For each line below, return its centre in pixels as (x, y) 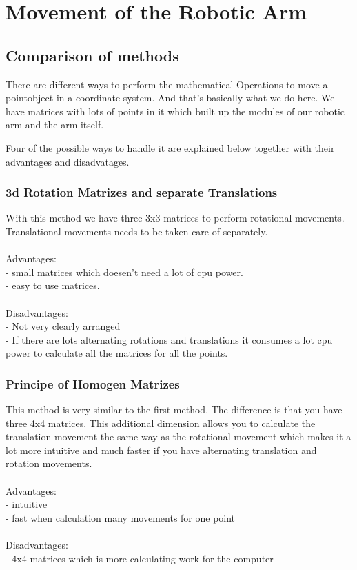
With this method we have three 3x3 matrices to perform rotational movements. (175, 218)
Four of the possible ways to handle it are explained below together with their (170, 147)
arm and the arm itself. (55, 125)
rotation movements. (49, 463)
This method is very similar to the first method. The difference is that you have (174, 410)
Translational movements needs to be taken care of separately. (137, 231)
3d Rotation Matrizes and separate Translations (142, 192)
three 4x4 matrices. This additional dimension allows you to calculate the (161, 423)
